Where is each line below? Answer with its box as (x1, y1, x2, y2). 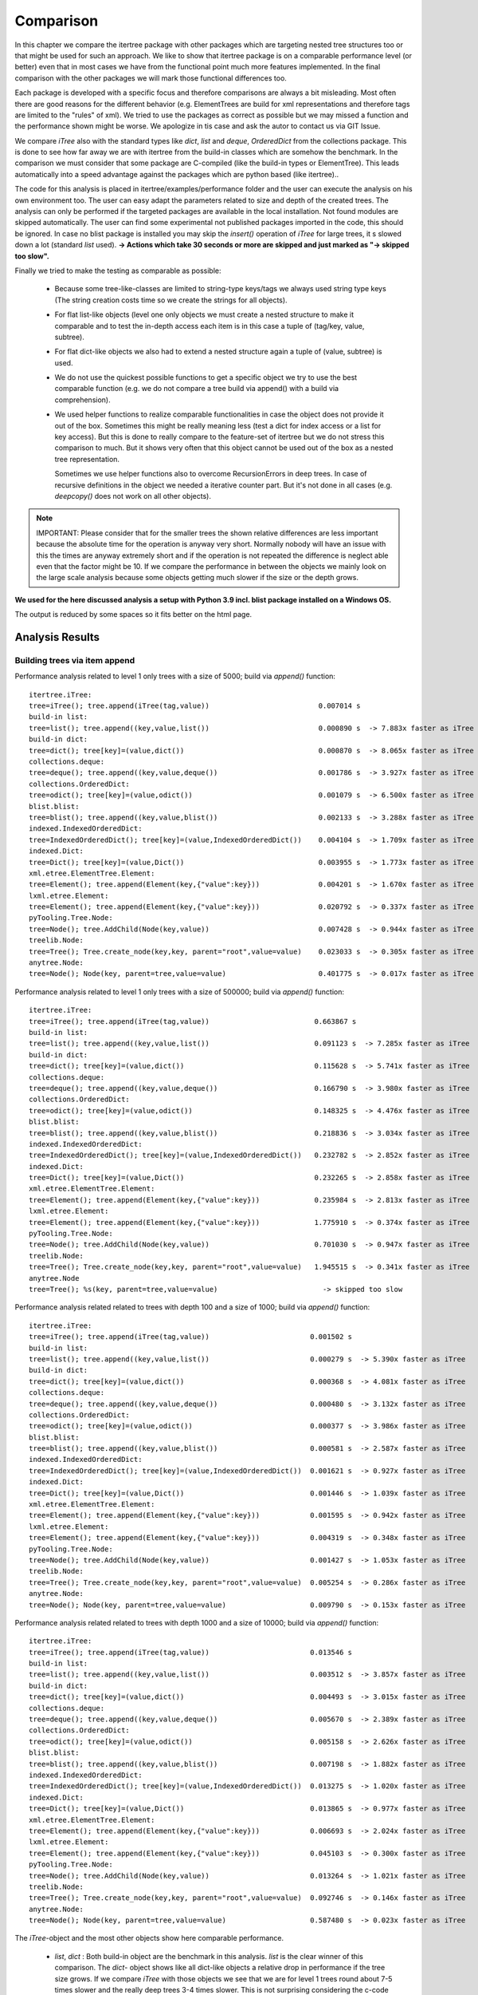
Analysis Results (14, 630, 100, 644)
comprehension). (54, 395, 111, 405)
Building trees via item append (14, 654, 135, 666)
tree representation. (54, 454, 119, 464)
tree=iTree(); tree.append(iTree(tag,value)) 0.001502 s (29, 1333, 353, 1341)
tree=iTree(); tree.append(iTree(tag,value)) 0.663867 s (29, 1017, 357, 1025)
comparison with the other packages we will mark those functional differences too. (14, 73, 287, 83)
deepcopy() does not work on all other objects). (54, 492, 211, 500)
